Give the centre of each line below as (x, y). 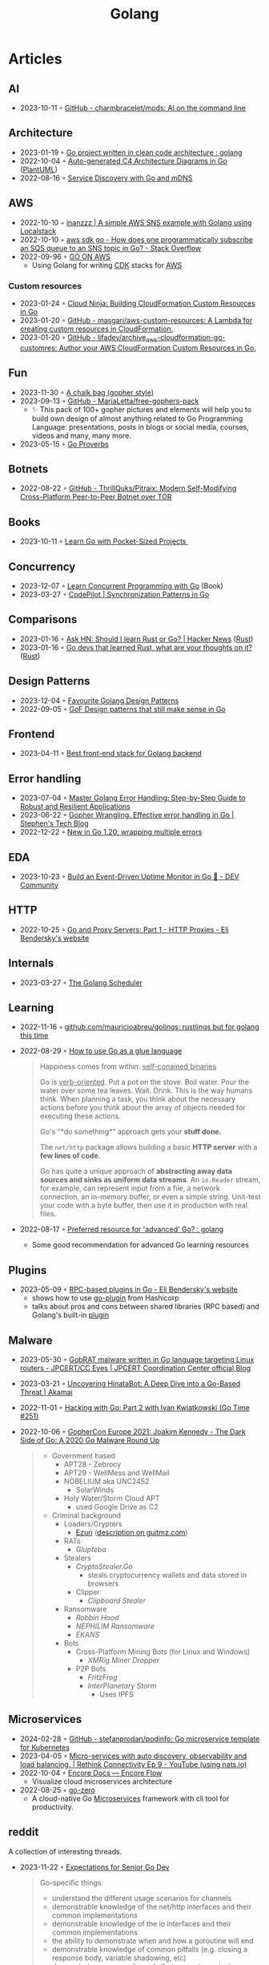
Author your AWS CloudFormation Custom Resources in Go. (157, 348)
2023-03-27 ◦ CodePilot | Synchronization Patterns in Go (114, 594)
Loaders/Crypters (93, 1524)
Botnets (28, 469)
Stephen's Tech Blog (54, 823)
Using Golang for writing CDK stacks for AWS (107, 265)
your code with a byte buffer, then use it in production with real (144, 1205)
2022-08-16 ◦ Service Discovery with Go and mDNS (106, 178)
